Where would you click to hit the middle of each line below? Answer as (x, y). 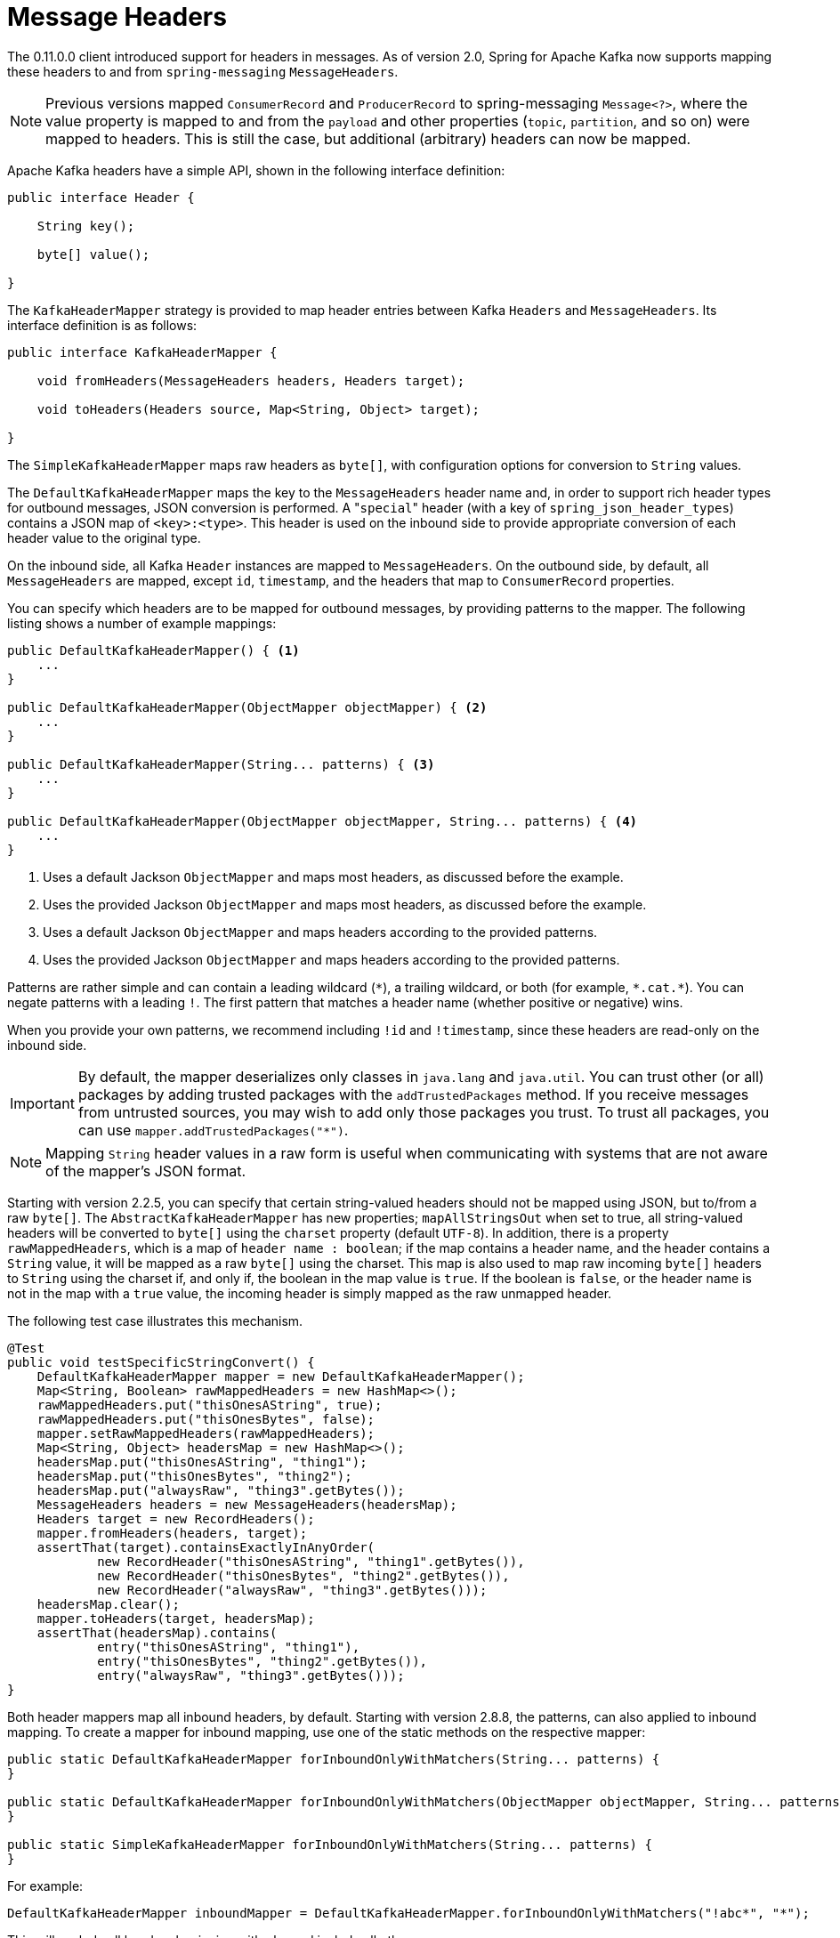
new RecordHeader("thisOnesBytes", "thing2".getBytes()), (303, 1575)
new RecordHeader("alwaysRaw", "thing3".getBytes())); (292, 1590)
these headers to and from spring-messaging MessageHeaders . (203, 71)
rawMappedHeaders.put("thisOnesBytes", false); (206, 1419)
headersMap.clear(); (108, 1604)
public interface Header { (101, 197)
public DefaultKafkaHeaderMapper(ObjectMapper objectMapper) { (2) (247, 707)
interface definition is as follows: (102, 325)
